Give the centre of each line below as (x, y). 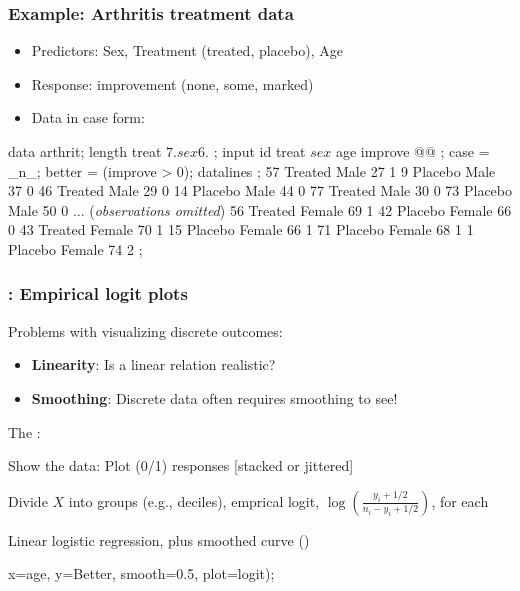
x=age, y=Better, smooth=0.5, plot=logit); (141, 573)
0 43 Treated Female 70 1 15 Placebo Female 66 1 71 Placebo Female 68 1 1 (241, 229)
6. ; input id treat (252, 151)
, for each (460, 500)
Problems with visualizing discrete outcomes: (145, 330)
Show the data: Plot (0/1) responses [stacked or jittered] (181, 465)
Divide (28, 500)
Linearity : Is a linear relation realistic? (153, 364)
